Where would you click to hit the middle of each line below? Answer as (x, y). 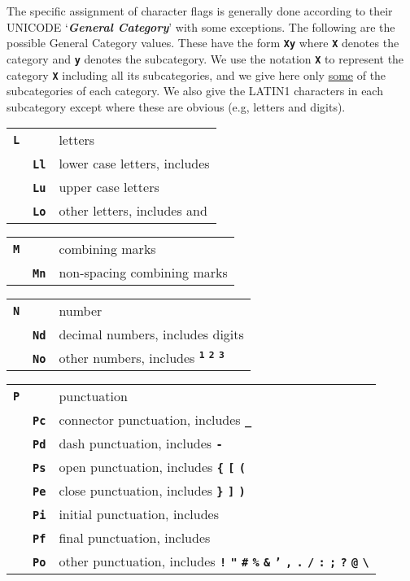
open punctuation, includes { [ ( (152, 467)
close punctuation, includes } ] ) (152, 491)
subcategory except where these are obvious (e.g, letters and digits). (176, 106)
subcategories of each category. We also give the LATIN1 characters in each (195, 91)
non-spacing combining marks (143, 273)
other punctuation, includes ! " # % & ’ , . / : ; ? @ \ (214, 561)
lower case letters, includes (134, 164)
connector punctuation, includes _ (155, 420)
